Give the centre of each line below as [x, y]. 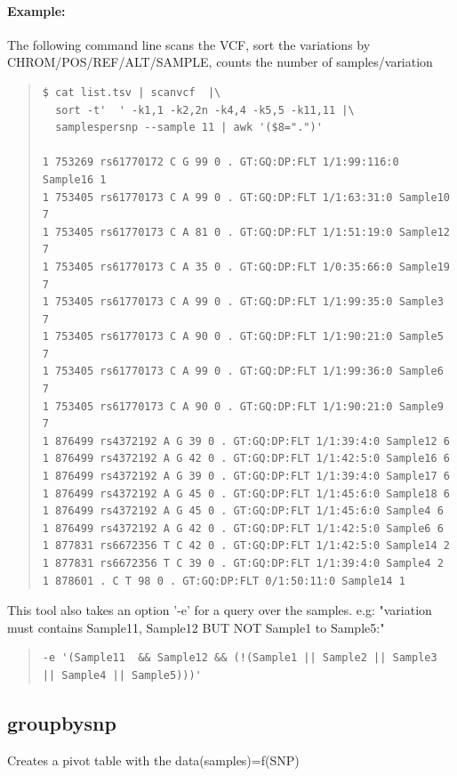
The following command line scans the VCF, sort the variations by [189, 44]
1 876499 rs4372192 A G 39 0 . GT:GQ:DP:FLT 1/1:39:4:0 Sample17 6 [246, 477]
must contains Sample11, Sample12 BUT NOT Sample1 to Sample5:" [196, 627]
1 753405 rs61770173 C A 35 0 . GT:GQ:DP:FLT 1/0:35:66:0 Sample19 [246, 267]
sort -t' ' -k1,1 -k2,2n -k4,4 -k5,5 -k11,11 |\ [205, 110]
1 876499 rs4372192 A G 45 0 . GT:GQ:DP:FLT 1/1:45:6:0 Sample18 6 [246, 493]
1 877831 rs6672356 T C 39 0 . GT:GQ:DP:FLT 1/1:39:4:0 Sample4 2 [243, 564]
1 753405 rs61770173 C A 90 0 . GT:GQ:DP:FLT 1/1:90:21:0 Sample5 [243, 337]
